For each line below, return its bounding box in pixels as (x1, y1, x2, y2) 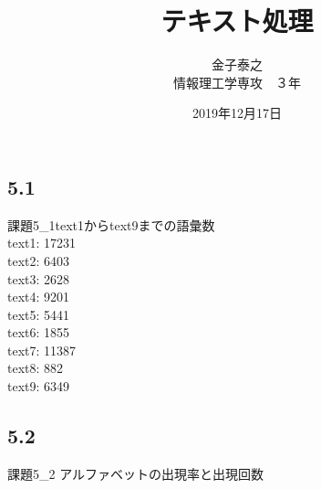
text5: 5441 (7, 304, 70, 324)
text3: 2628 (7, 269, 70, 288)
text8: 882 (7, 358, 64, 377)
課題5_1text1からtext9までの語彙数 (7, 215, 215, 234)
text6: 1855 (7, 323, 70, 342)
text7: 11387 (7, 340, 77, 359)
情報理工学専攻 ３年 (173, 72, 301, 91)
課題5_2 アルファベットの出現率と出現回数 (7, 463, 264, 483)
